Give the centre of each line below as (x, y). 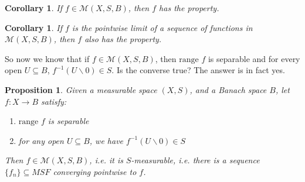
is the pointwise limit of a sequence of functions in (162, 27)
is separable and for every (254, 58)
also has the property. (123, 39)
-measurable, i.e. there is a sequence (195, 160)
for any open (41, 140)
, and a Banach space (228, 89)
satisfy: (54, 101)
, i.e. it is (106, 160)
